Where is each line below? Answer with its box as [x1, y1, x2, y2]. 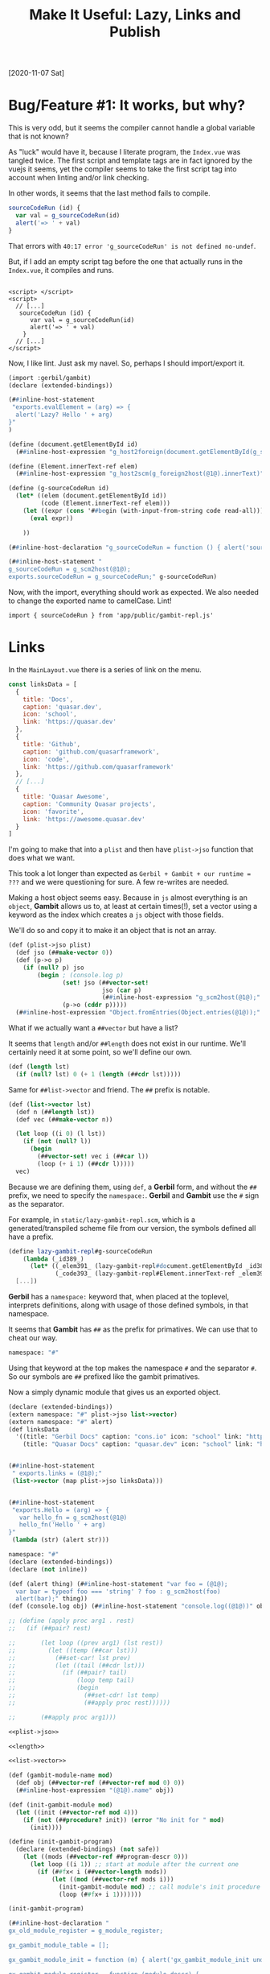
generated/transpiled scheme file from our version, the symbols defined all [8, 1223, 256, 1233]
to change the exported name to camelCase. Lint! [8, 596, 172, 605]
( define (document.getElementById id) [8, 440, 138, 448]
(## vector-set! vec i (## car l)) [37, 1153, 149, 1161]
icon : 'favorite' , [22, 807, 84, 816]
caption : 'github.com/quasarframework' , [22, 747, 160, 756]
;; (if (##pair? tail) [8, 1669, 128, 1677]
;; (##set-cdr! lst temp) [8, 1691, 160, 1699]
